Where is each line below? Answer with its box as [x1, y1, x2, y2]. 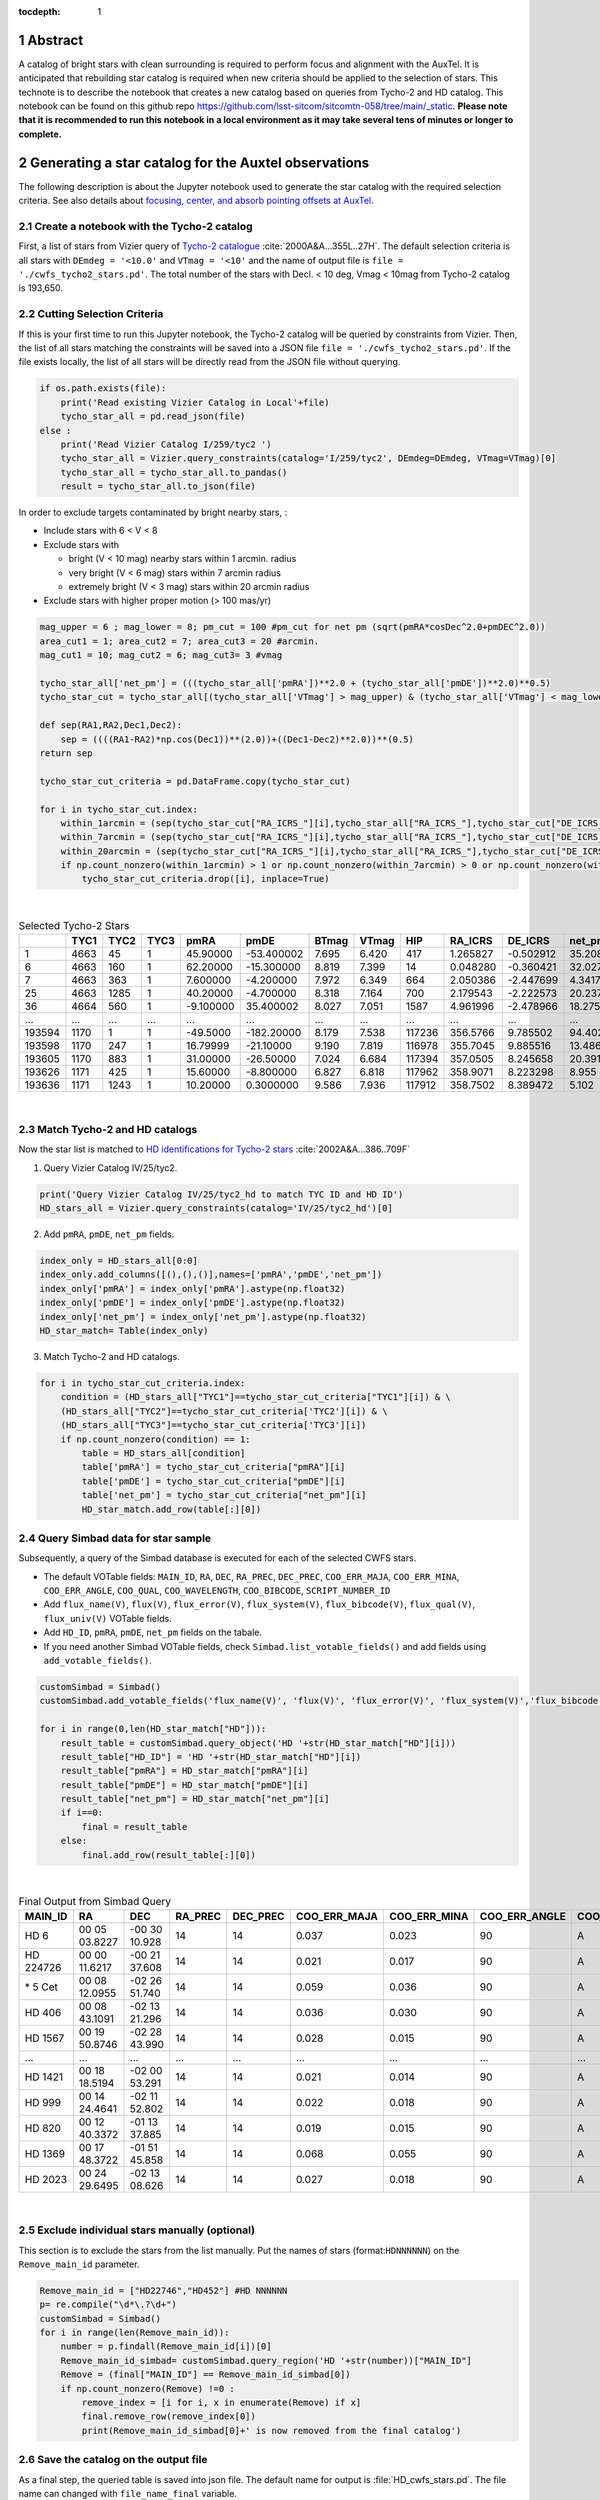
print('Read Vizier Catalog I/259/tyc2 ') [60, 438, 272, 450]
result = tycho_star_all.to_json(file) [60, 481, 257, 492]
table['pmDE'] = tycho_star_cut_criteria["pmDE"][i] [81, 1475, 346, 1487]
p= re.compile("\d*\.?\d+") [39, 2299, 177, 2310]
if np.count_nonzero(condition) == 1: [60, 1433, 251, 1445]
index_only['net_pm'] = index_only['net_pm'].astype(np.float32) [39, 1311, 367, 1322]
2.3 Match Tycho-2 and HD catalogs [18, 1122, 198, 1136]
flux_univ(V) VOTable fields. [43, 1612, 172, 1624]
